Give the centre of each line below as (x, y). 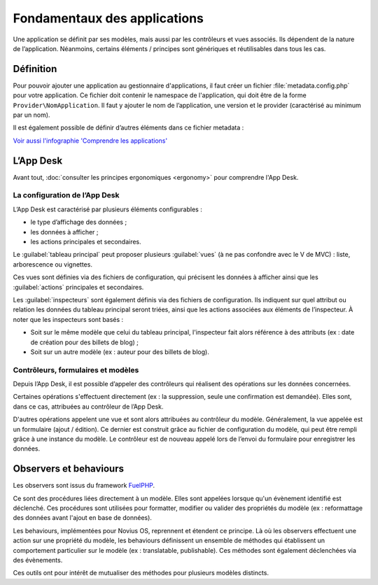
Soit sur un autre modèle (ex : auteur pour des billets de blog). (120, 352)
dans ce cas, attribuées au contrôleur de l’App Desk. (88, 407)
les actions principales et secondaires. (86, 242)
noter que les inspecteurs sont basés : (68, 319)
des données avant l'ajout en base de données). (82, 518)
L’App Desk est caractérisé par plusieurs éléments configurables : (107, 209)
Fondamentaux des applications (108, 18)
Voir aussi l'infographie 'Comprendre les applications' (90, 141)
